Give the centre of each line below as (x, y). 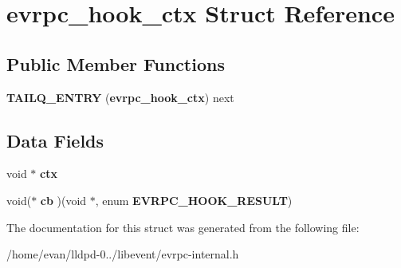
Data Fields (55, 140)
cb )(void (63, 200)
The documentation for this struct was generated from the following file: (183, 227)
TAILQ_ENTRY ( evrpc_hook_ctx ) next (120, 97)
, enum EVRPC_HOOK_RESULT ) (194, 200)
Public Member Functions (116, 63)
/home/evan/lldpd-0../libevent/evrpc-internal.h (123, 254)
